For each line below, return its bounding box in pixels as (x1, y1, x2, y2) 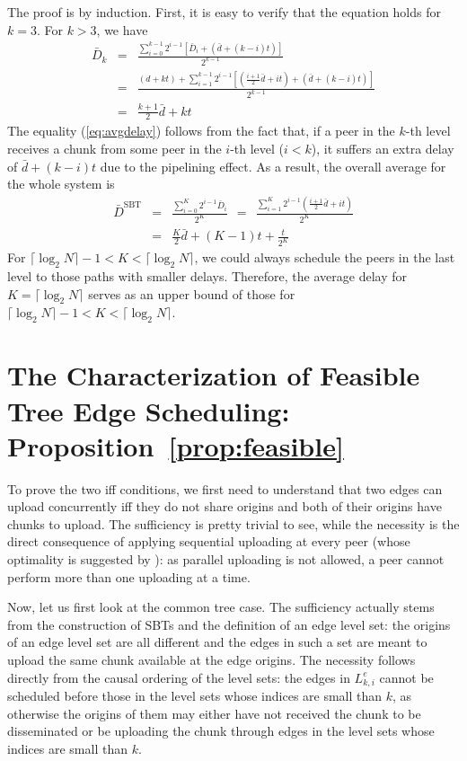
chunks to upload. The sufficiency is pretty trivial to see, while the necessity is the (7, 514, 460, 533)
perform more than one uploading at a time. (7, 567, 251, 586)
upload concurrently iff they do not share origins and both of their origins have (7, 497, 442, 516)
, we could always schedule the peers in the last (194, 248, 455, 267)
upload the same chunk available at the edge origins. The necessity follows (7, 650, 416, 668)
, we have (96, 20, 148, 39)
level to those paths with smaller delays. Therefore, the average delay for (7, 266, 407, 285)
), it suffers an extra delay (311, 139, 454, 158)
